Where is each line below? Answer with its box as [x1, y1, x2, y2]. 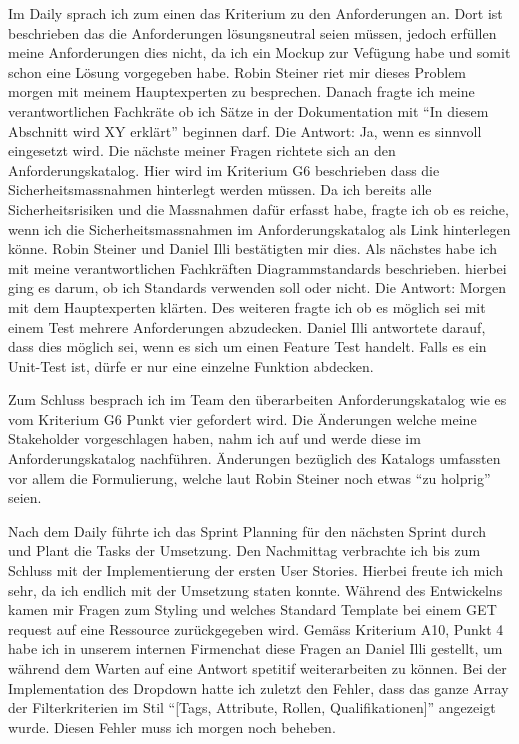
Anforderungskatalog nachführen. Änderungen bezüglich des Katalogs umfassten [8, 448, 501, 469]
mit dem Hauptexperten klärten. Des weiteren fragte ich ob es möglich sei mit [8, 296, 486, 317]
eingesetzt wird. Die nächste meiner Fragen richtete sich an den [8, 140, 396, 161]
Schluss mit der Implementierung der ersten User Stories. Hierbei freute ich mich [8, 560, 503, 581]
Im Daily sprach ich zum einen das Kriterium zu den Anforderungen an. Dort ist [8, 3, 503, 23]
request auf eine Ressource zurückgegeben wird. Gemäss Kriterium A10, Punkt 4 [8, 618, 504, 639]
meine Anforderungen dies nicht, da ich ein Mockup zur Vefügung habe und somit [8, 42, 511, 63]
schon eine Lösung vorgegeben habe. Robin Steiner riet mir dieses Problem [8, 61, 467, 82]
